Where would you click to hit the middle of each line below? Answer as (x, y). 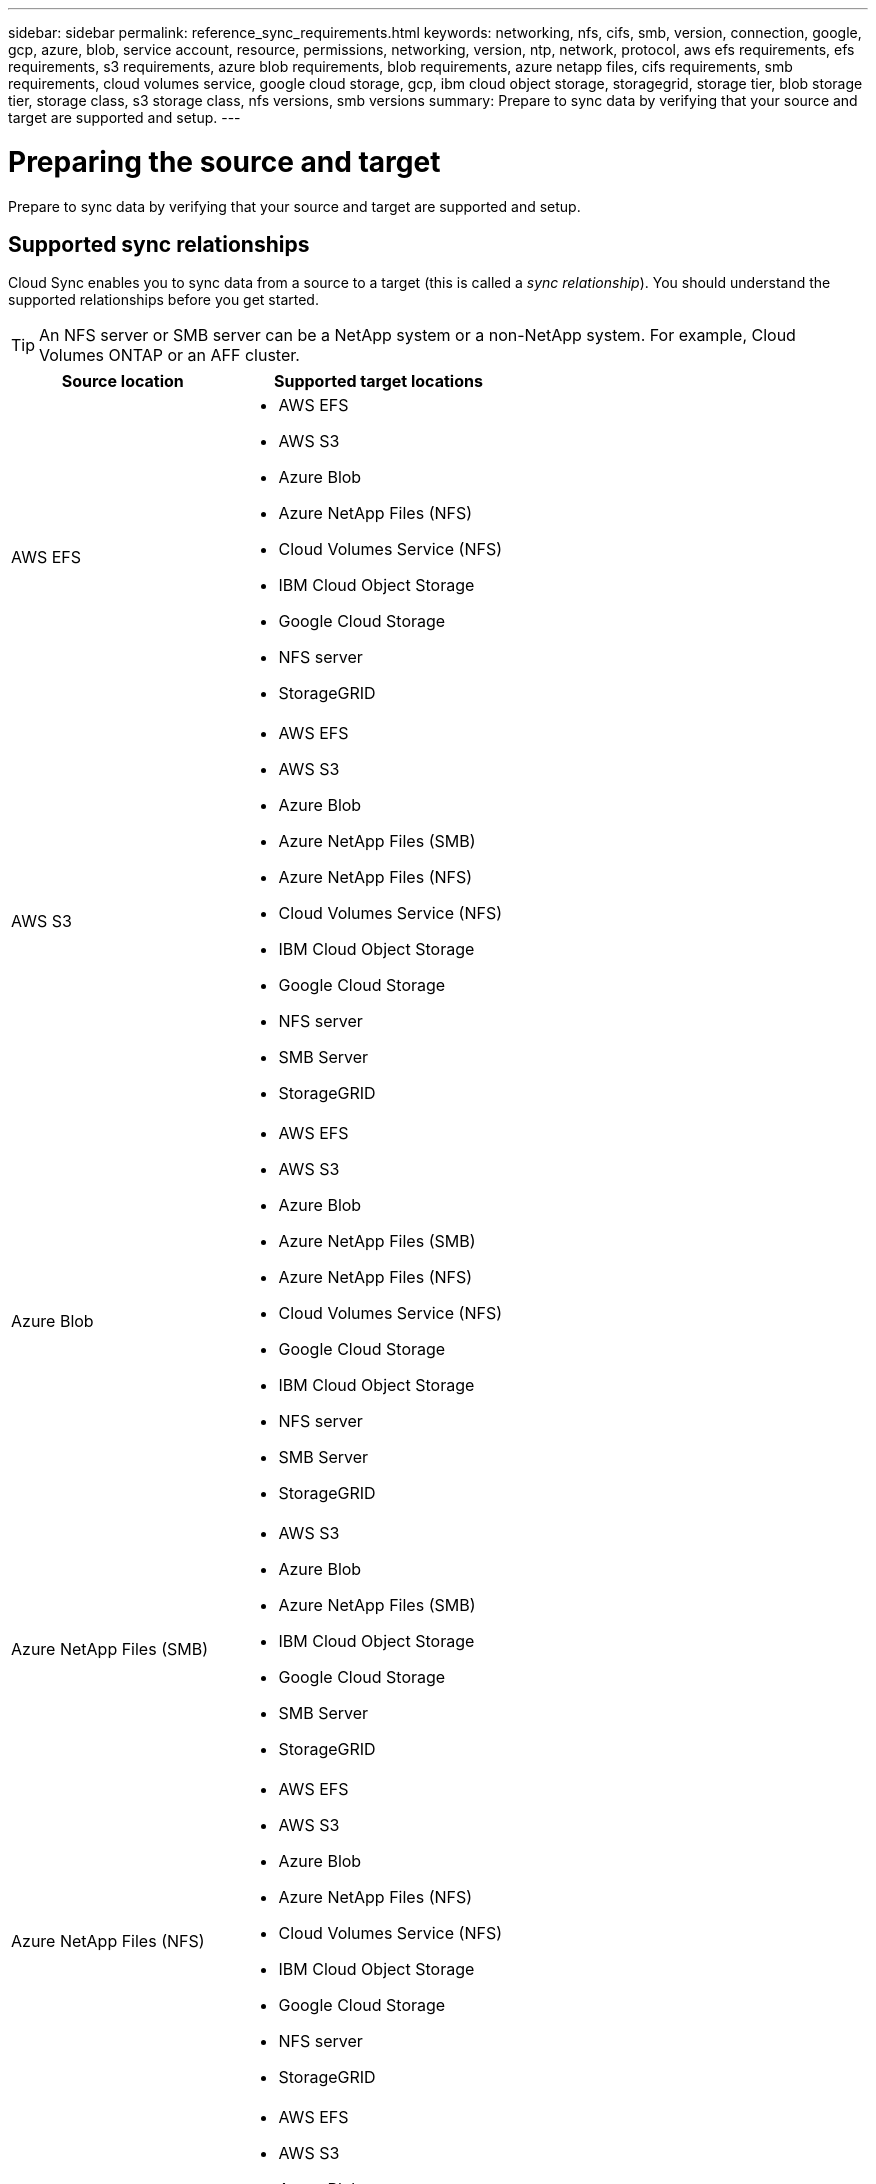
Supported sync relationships (159, 244)
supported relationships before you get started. (163, 300)
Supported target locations (378, 381)
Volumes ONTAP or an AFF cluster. (169, 355)
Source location (122, 381)
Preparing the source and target (224, 161)
